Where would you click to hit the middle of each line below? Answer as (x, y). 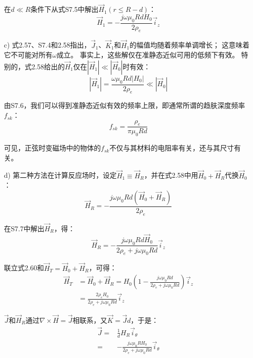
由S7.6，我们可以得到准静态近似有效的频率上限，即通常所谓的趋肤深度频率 (125, 105)
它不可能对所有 (28, 55)
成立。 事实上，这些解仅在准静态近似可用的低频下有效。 (148, 55)
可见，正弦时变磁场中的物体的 (52, 148)
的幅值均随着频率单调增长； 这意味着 (190, 45)
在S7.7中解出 (24, 228)
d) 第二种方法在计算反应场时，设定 (60, 175)
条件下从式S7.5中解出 (64, 9)
